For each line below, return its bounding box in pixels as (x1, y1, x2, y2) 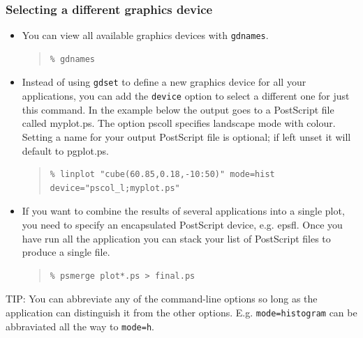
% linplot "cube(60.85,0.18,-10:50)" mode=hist (50, 169, 275, 180)
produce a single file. (22, 245, 110, 259)
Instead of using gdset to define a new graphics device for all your (22, 75, 306, 89)
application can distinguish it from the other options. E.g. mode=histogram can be (6, 305, 357, 319)
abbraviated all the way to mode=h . (6, 318, 154, 333)
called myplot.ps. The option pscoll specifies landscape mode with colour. (22, 116, 336, 130)
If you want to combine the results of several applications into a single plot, (22, 203, 345, 218)
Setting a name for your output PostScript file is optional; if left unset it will (22, 129, 351, 144)
